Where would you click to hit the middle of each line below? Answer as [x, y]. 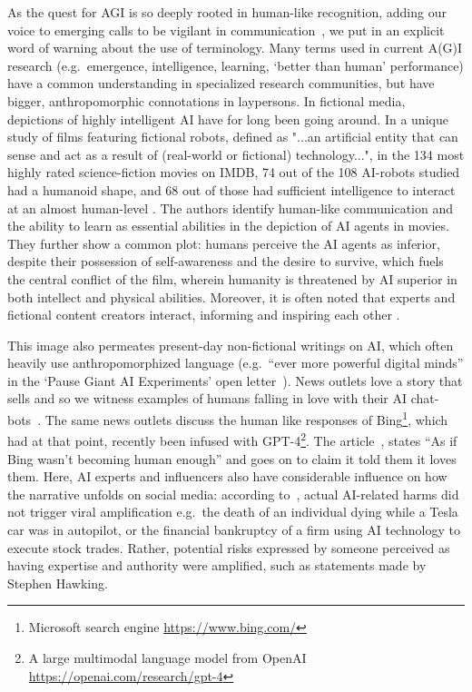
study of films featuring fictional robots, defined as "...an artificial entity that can [233, 137]
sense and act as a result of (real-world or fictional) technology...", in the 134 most [236, 154]
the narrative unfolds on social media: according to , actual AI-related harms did [233, 494]
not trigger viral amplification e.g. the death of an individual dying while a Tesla [233, 512]
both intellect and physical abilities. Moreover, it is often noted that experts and [231, 297]
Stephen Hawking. [58, 583]
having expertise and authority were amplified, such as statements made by [217, 565]
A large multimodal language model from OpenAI [167, 657]
